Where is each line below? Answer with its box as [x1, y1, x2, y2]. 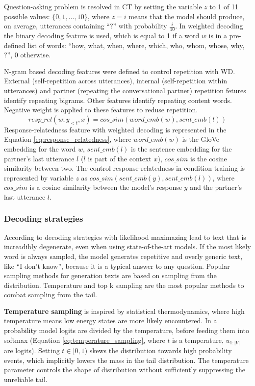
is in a [208, 30, 227, 41]
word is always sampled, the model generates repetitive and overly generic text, [4, 251, 243, 261]
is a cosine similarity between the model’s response [29, 182, 182, 192]
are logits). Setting [4, 345, 60, 356]
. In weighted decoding [175, 21, 243, 31]
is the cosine [190, 153, 227, 163]
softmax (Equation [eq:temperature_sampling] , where [4, 335, 165, 345]
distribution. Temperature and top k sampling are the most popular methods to [4, 280, 244, 290]
